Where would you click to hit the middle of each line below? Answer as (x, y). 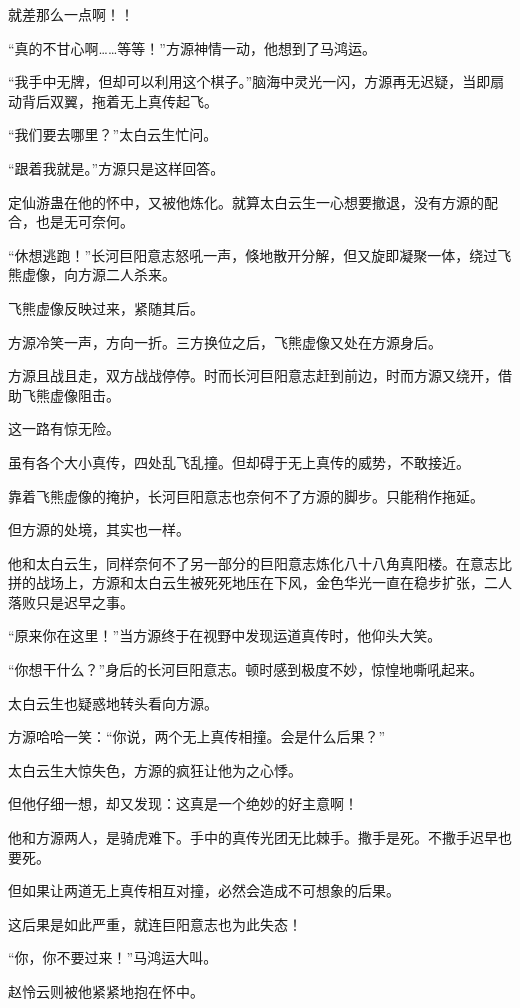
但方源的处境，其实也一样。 (99, 529)
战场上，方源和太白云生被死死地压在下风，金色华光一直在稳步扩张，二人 (273, 582)
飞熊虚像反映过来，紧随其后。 (106, 307)
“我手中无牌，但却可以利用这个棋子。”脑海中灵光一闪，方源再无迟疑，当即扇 (256, 81)
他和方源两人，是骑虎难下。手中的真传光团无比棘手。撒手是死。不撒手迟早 (253, 837)
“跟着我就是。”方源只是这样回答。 (116, 167)
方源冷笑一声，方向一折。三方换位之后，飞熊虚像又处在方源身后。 (225, 341)
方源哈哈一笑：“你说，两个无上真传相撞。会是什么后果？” (197, 736)
